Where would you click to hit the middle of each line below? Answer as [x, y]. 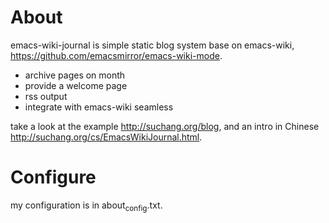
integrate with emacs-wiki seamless [99, 107]
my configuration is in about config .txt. [86, 206]
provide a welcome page [76, 85]
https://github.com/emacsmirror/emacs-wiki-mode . [116, 55]
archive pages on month [75, 75]
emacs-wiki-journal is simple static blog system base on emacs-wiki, [152, 45]
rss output [46, 96]
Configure [53, 177]
